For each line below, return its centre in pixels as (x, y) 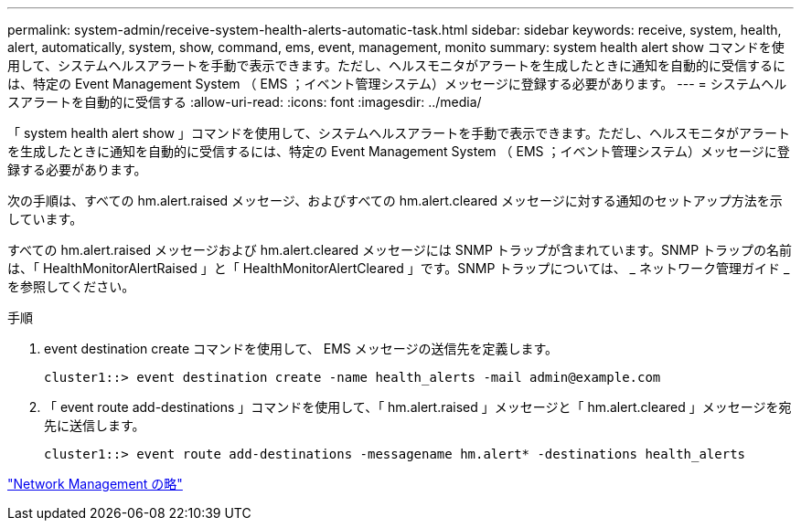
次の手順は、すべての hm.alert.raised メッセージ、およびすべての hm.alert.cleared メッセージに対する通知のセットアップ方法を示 (395, 201)
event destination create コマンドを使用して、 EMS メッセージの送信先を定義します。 (301, 348)
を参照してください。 (71, 286)
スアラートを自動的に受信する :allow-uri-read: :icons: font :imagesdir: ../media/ (245, 102)
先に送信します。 (95, 425)
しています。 (45, 219)
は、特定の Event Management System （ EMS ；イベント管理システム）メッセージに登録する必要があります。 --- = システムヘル (397, 84)
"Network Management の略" (95, 484)
